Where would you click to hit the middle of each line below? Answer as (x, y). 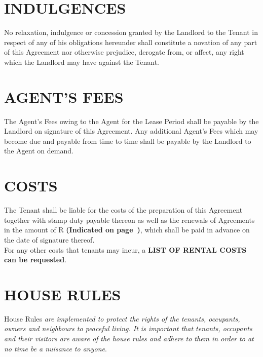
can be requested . (35, 260)
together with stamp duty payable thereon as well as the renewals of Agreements (129, 220)
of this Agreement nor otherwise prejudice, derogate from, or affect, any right (124, 52)
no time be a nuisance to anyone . (55, 348)
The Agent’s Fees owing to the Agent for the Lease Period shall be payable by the (131, 121)
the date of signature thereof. (49, 239)
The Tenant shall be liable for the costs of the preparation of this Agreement (123, 210)
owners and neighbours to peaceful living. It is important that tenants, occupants (128, 328)
